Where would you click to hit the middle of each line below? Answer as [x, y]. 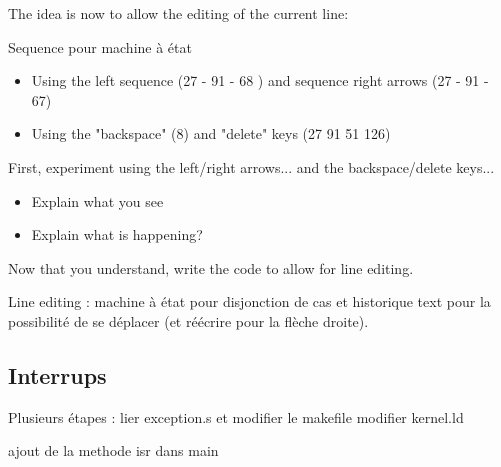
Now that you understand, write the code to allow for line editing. [211, 267]
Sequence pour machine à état [100, 46]
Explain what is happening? [117, 234]
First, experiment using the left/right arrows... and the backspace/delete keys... [251, 166]
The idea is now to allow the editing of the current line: [178, 13]
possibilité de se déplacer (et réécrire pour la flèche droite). [188, 320]
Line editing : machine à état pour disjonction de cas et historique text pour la [249, 301]
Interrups [57, 374]
